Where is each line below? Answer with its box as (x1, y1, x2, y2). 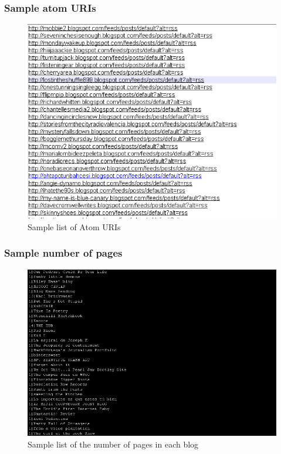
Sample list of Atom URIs (28, 220, 121, 233)
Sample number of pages (4, 246, 123, 260)
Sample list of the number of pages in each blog (28, 438, 199, 450)
